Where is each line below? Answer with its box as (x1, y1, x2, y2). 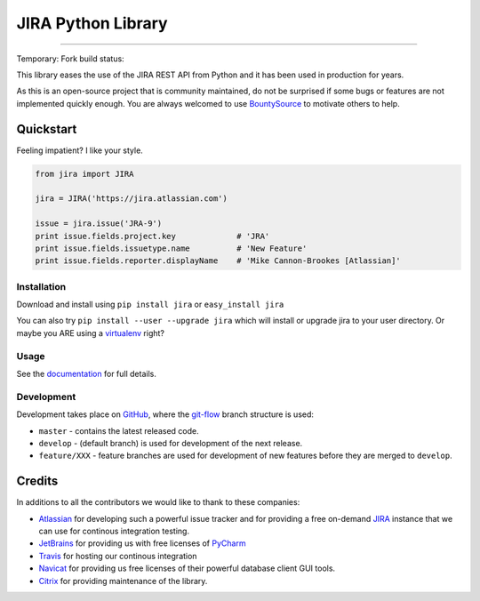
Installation (16, 280, 67, 292)
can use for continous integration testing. (38, 525, 190, 536)
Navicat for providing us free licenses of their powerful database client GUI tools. (38, 563, 336, 573)
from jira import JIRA (35, 169, 134, 179)
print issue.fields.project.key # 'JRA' (35, 231, 270, 241)
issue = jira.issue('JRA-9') (35, 219, 163, 228)
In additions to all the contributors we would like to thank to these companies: (16, 497, 300, 508)
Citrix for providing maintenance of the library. (38, 575, 208, 586)
